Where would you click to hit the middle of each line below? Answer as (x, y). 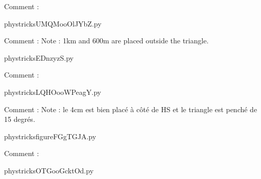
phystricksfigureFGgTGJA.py (50, 136)
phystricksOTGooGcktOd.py (49, 170)
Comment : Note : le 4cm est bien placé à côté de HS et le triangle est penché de (131, 109)
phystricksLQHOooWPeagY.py (53, 92)
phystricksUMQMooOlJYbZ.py (53, 23)
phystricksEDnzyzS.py (39, 57)
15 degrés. (20, 119)
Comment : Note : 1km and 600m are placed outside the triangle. (106, 41)
